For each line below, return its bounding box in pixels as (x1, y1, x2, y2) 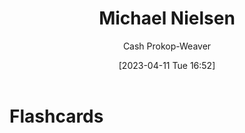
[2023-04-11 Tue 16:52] (118, 59, 216, 71)
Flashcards (9, 105, 104, 127)
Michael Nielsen (98, 7, 236, 30)
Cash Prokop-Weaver (122, 40, 212, 52)
